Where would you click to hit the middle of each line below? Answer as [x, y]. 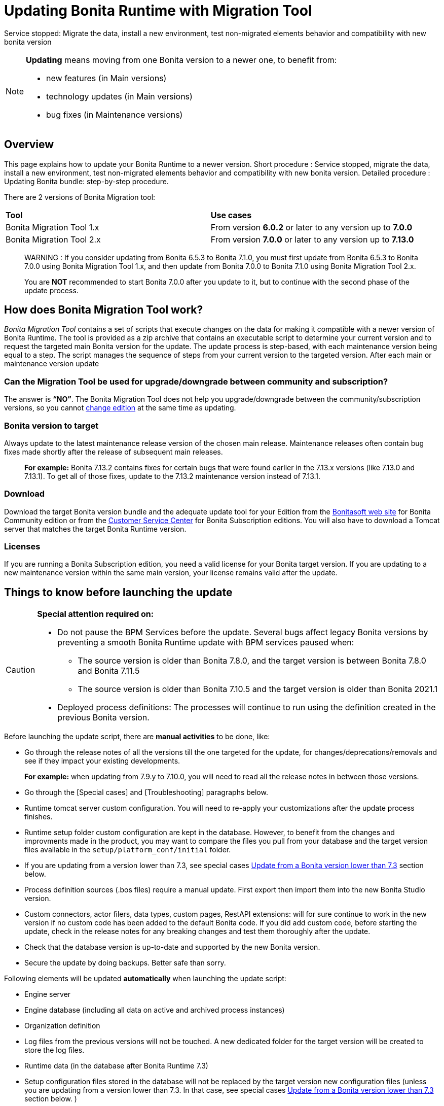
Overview [29, 145]
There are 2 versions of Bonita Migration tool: [80, 197]
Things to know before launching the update [118, 592]
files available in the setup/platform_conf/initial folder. [128, 850]
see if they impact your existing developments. [102, 761]
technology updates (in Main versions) [119, 96]
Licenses [22, 547]
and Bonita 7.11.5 [109, 671]
